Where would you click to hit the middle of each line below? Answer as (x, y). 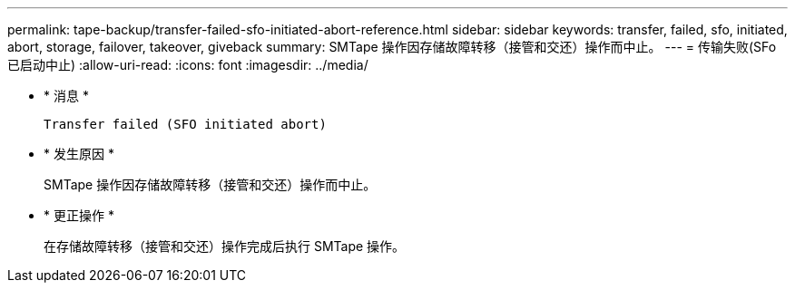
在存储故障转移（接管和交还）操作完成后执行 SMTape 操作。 (225, 246)
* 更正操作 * (79, 215)
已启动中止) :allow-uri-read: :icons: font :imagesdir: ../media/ (188, 65)
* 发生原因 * (79, 154)
